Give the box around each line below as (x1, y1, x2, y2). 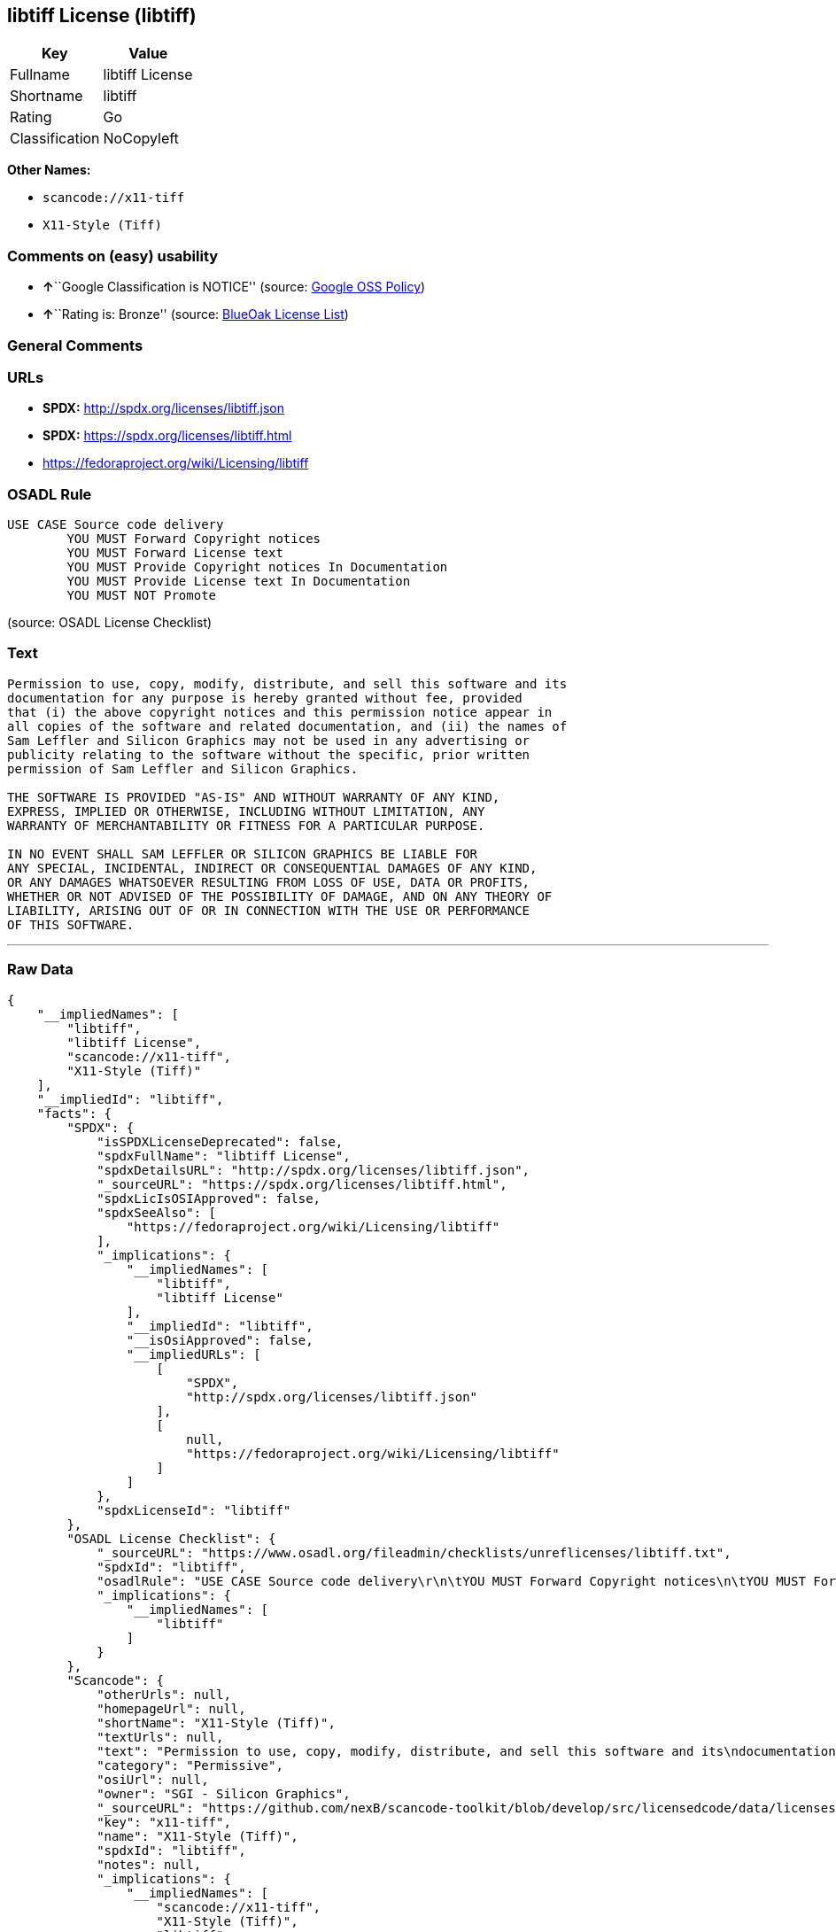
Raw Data (7, 960, 74, 979)
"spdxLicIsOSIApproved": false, (97, 1191, 321, 1206)
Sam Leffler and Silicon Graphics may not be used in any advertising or (7, 733, 530, 748)
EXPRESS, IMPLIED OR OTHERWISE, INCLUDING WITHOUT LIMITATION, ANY (7, 803, 485, 819)
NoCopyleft (103, 129, 179, 148)
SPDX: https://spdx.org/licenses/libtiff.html (43, 428, 292, 444)
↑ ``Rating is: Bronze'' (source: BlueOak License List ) (43, 306, 349, 322)
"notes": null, (97, 1857, 202, 1872)
